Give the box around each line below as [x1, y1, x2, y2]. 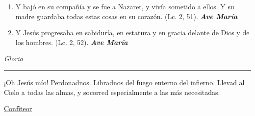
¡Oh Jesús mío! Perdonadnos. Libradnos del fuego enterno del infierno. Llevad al [4, 77, 245, 87]
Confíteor [4, 103, 32, 114]
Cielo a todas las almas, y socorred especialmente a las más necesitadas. [4, 87, 220, 97]
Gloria [4, 53, 23, 64]
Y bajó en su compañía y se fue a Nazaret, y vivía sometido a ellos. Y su [15, 1, 234, 11]
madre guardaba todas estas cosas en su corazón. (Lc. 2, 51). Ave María [15, 11, 238, 21]
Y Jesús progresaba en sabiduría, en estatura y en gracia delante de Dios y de [15, 27, 250, 38]
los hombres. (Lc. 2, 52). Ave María [15, 37, 128, 47]
